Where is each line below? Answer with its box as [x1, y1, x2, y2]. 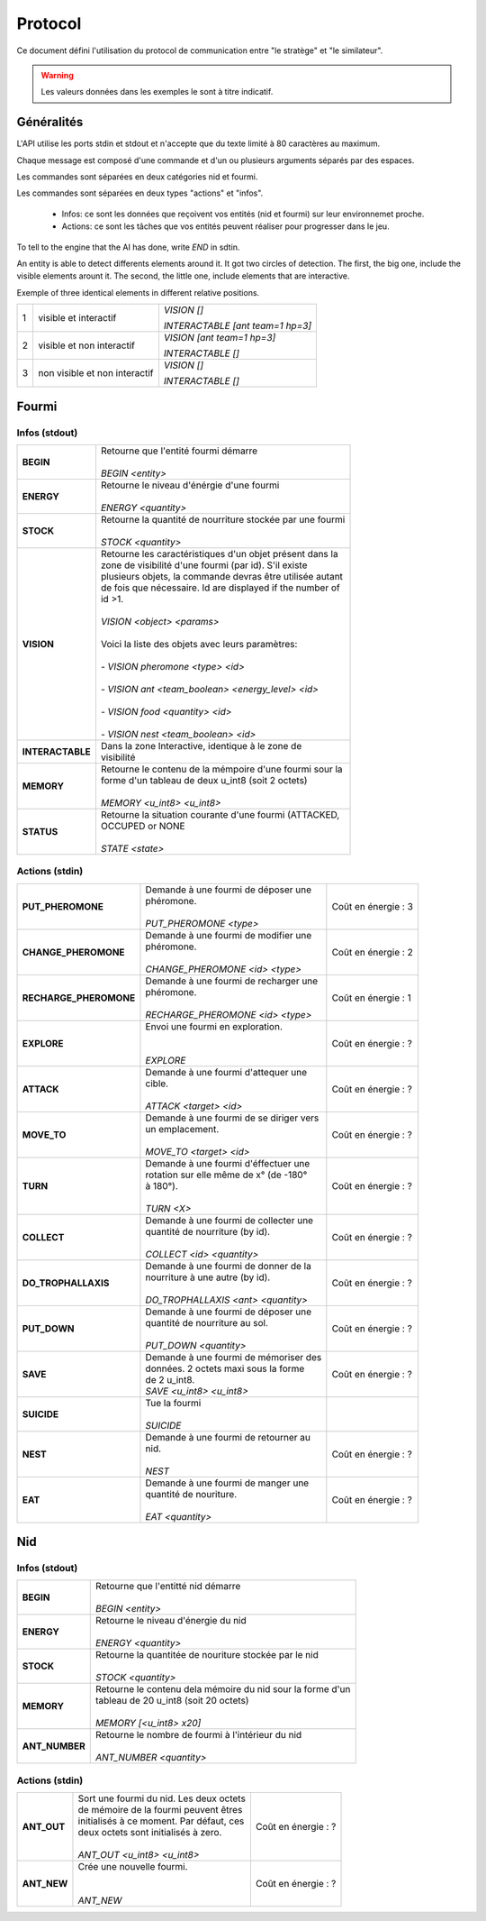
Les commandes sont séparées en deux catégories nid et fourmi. [16, 171, 258, 182]
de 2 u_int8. [145, 1373, 195, 1386]
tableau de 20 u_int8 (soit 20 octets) [94, 1695, 249, 1707]
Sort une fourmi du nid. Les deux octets [77, 1792, 247, 1805]
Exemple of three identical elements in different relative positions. [16, 287, 260, 297]
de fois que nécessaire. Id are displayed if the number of [100, 581, 341, 594]
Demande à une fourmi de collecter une [145, 1213, 314, 1226]
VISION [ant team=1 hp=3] [163, 332, 276, 344]
